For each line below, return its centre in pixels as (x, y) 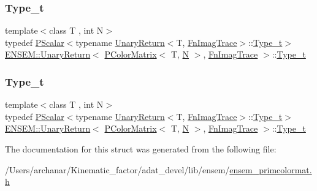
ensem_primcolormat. (271, 169)
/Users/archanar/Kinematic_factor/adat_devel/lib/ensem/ (117, 169)
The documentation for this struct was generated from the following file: (141, 149)
